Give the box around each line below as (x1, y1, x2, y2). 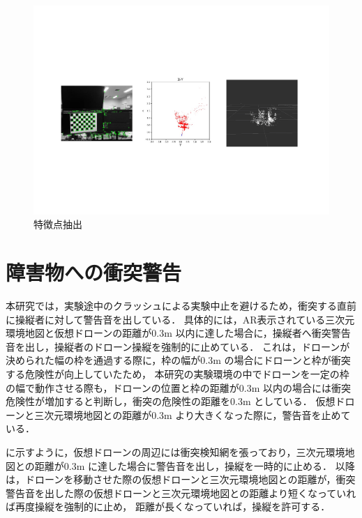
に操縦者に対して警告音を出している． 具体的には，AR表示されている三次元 (6, 312, 355, 326)
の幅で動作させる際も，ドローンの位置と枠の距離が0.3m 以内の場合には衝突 (6, 380, 351, 395)
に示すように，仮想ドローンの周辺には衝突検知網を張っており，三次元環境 (6, 444, 345, 459)
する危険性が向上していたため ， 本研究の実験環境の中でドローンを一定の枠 (6, 366, 349, 381)
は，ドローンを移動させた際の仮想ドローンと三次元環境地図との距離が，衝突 (6, 472, 356, 487)
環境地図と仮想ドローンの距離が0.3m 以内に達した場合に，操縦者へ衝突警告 (6, 326, 351, 340)
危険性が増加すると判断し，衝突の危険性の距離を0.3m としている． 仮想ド (6, 394, 345, 409)
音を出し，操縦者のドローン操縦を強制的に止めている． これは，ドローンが (6, 339, 350, 353)
